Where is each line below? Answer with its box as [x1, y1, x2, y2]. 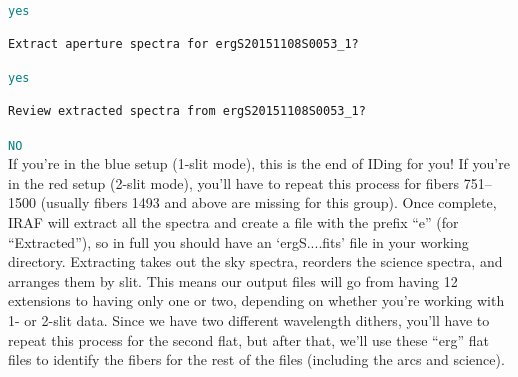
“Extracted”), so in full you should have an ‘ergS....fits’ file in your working [8, 231, 469, 252]
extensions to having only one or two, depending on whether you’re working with [8, 290, 505, 311]
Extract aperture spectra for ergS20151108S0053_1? [8, 36, 359, 51]
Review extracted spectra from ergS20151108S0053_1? [8, 103, 366, 118]
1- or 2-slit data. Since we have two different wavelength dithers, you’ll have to [8, 309, 490, 330]
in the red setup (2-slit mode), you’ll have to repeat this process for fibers [8, 172, 459, 193]
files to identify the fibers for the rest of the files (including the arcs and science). [8, 349, 505, 370]
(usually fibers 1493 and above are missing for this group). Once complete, [40, 192, 497, 213]
